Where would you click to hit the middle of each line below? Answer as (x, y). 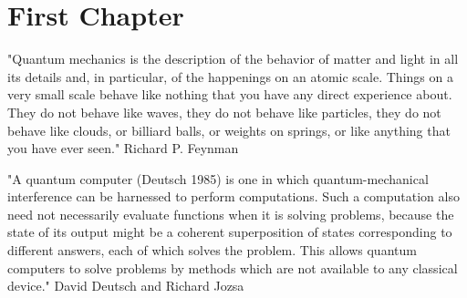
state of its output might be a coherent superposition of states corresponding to (230, 232)
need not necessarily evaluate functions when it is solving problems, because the (231, 214)
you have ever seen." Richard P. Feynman (123, 148)
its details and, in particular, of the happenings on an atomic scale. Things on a (230, 76)
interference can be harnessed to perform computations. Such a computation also (233, 196)
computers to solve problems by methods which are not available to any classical (233, 267)
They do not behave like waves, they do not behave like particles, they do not (224, 112)
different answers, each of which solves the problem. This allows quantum (212, 250)
